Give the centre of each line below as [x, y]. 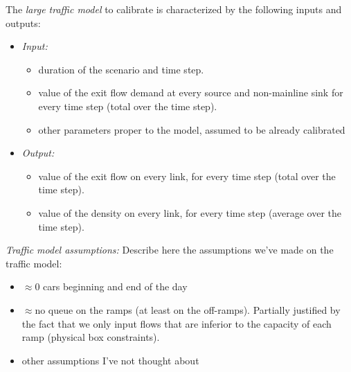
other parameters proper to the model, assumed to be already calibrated [192, 129]
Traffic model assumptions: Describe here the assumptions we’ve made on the [170, 250]
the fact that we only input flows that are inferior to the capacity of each [177, 323]
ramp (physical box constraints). [91, 337]
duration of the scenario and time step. [121, 69]
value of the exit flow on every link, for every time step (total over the [187, 176]
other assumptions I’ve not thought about [110, 360]
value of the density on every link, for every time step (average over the [190, 212]
